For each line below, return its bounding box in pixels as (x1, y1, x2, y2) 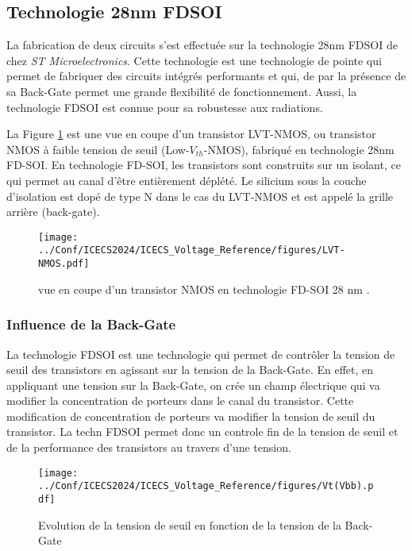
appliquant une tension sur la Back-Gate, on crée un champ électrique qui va (6, 376, 380, 393)
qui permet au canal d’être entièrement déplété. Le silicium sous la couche (6, 171, 367, 188)
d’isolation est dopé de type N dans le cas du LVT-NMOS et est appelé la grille (6, 187, 394, 204)
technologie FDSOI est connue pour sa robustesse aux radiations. (6, 98, 323, 115)
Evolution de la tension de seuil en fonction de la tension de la (38, 516, 341, 533)
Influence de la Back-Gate (6, 314, 176, 334)
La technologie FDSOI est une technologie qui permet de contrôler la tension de (6, 345, 395, 362)
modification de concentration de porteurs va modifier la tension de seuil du (6, 407, 375, 424)
